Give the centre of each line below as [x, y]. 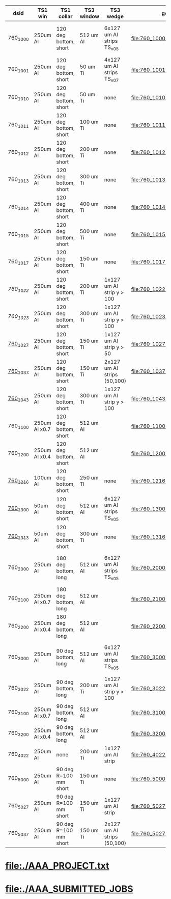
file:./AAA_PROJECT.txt [57, 866]
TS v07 [111, 79]
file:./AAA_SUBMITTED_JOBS [69, 889]
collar [65, 16]
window [90, 16]
